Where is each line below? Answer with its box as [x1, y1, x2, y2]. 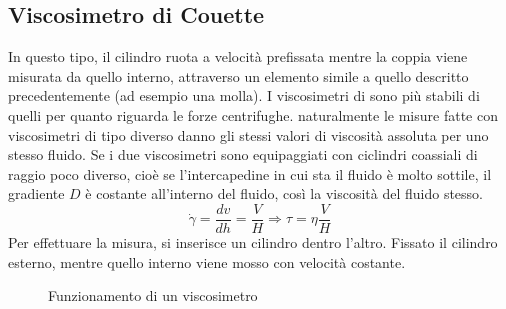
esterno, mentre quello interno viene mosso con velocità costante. [8, 251, 406, 272]
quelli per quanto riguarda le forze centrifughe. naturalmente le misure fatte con [8, 104, 498, 125]
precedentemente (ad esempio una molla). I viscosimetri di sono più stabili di [8, 85, 480, 106]
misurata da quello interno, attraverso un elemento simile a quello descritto [8, 65, 469, 86]
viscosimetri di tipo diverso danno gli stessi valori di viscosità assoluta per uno [8, 124, 489, 145]
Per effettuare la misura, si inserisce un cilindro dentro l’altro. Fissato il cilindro [8, 232, 498, 253]
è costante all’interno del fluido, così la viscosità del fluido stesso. [85, 183, 483, 204]
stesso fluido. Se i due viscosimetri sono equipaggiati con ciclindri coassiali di [8, 144, 478, 165]
